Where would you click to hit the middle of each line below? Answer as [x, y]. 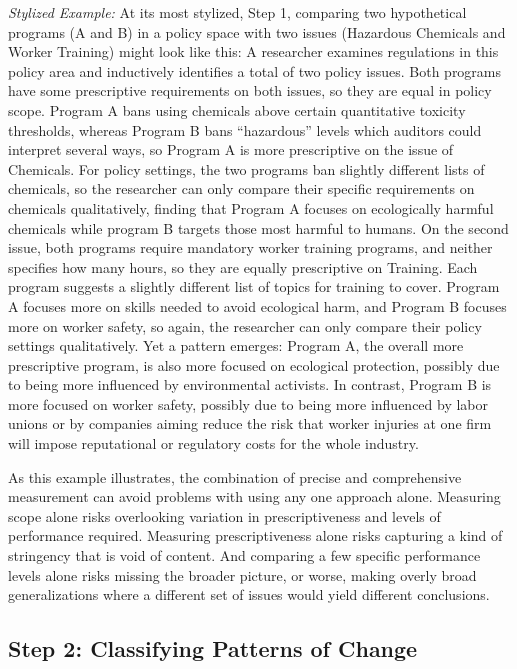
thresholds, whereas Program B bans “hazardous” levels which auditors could [245, 129]
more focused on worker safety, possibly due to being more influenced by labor [248, 403]
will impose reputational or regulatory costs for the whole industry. [213, 443]
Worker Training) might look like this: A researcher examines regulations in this [253, 51]
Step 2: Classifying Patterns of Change [213, 648]
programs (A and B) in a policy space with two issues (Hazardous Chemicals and [257, 31]
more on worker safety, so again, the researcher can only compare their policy [245, 325]
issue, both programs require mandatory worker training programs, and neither [250, 247]
